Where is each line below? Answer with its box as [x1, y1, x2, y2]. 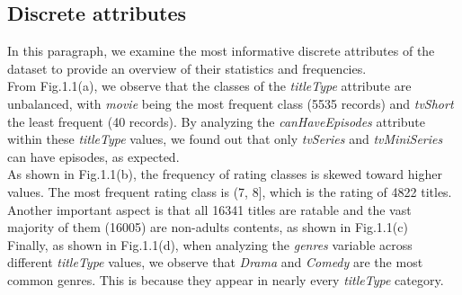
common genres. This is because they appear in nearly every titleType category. [7, 270, 444, 289]
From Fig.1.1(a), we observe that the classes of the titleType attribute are [7, 76, 412, 95]
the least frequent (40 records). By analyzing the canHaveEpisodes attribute [7, 112, 426, 130]
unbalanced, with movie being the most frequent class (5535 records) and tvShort [7, 94, 454, 112]
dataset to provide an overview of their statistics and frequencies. [7, 58, 367, 77]
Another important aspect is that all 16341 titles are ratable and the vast [7, 200, 412, 219]
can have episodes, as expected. [7, 147, 180, 165]
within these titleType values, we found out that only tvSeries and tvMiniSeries [7, 130, 443, 148]
